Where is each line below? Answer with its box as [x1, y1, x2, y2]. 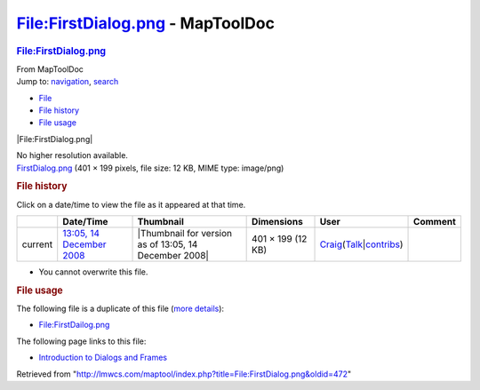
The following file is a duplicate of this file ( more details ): [16, 303, 225, 314]
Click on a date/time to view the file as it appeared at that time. [16, 199, 246, 210]
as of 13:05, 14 [137, 238, 198, 251]
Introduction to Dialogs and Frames [38, 352, 168, 363]
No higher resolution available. [16, 150, 129, 161]
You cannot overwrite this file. [38, 267, 148, 277]
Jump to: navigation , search [16, 76, 119, 87]
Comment [413, 215, 457, 227]
